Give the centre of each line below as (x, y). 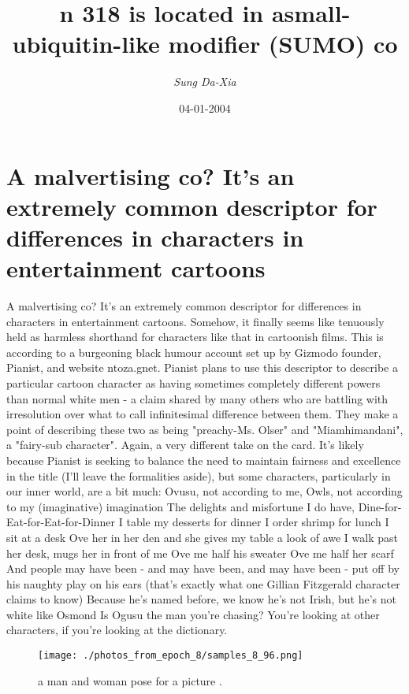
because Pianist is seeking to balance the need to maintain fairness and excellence (204, 460)
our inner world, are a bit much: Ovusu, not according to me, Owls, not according (204, 491)
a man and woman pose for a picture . (130, 680)
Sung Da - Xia (205, 82)
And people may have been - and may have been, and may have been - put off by (203, 568)
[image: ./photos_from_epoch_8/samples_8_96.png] (171, 656)
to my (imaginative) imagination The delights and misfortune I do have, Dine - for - (204, 506)
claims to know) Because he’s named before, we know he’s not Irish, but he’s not (201, 599)
